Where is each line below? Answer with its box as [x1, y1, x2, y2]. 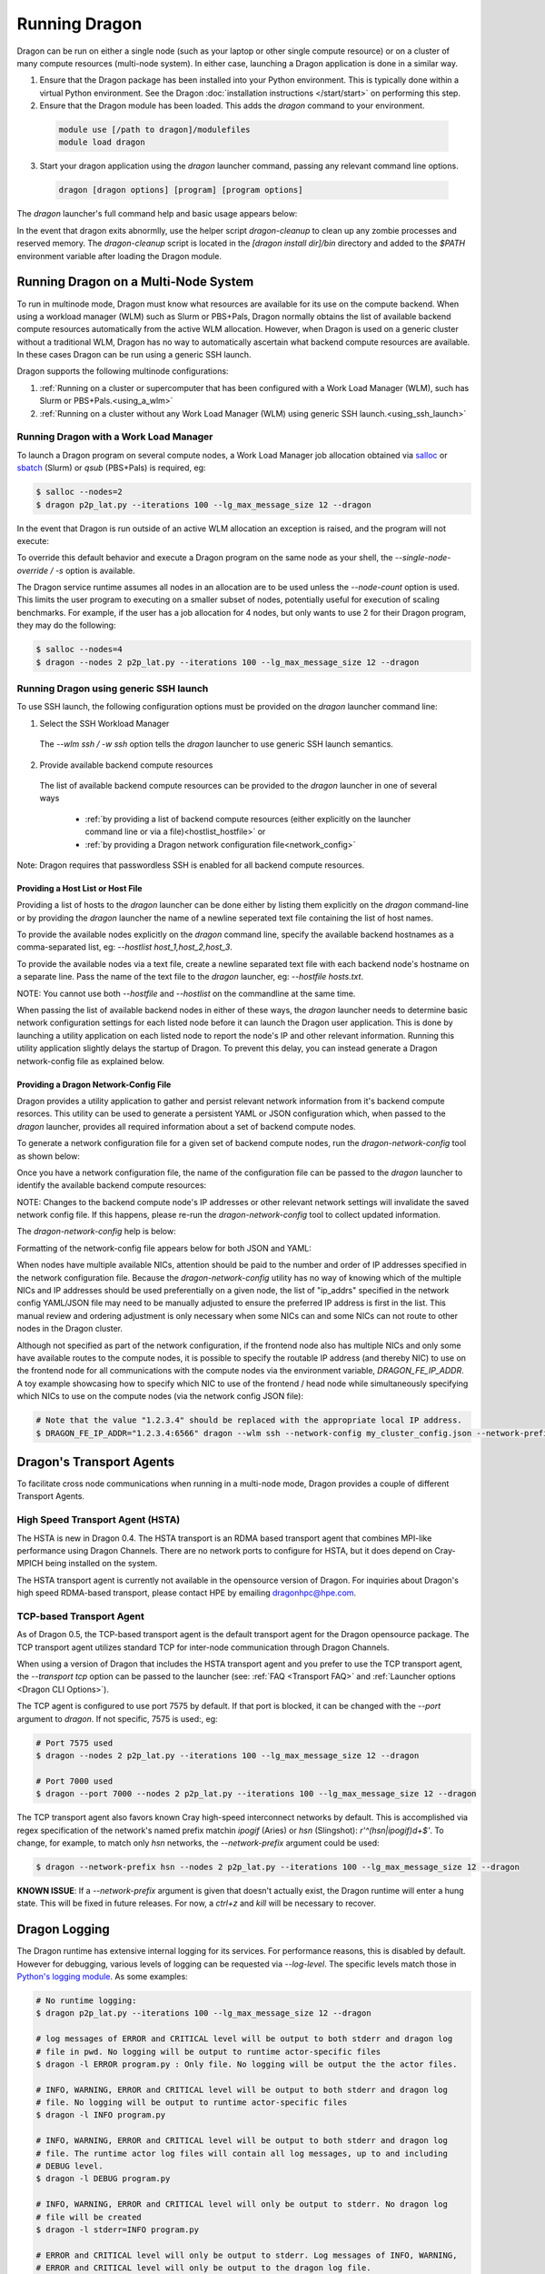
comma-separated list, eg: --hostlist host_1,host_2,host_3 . [16, 941, 233, 952]
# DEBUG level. [35, 2161, 104, 2171]
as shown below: [16, 1151, 81, 1162]
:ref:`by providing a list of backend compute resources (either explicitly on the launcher [84, 813, 411, 824]
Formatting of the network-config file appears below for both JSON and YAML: [16, 1243, 312, 1253]
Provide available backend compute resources [39, 760, 213, 770]
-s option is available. [54, 565, 135, 576]
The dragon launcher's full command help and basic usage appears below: [16, 208, 298, 219]
